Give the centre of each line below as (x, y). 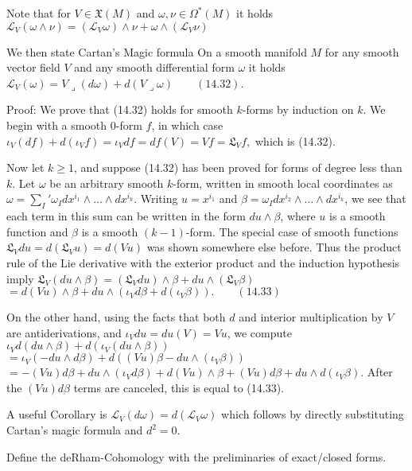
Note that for (39, 13)
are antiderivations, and (64, 332)
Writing (159, 199)
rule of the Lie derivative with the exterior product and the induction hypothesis (203, 262)
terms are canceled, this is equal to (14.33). (179, 387)
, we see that (375, 199)
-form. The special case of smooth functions (292, 231)
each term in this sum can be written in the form (126, 216)
